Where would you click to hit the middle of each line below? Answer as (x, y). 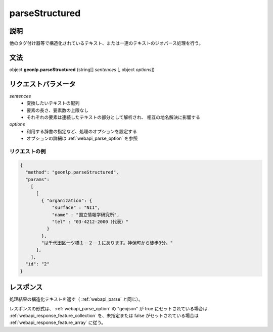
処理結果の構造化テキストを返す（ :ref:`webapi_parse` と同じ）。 (76, 299)
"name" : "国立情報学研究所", (86, 215)
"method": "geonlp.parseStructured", (72, 172)
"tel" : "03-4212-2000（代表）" (90, 222)
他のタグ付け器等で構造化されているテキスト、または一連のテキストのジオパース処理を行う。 (106, 43)
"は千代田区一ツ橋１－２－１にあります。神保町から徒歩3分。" (107, 243)
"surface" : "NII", (76, 208)
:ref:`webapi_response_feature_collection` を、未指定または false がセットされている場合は (104, 315)
